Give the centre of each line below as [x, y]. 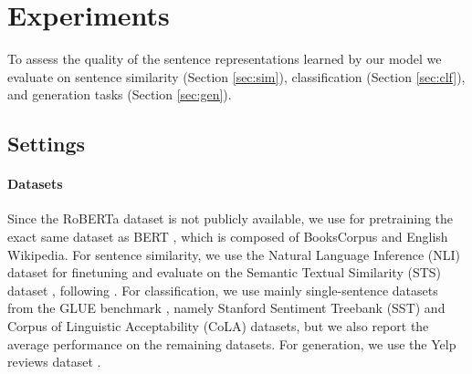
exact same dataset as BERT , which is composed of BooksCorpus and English [228, 237]
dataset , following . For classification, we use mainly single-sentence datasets [223, 290]
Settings [46, 144]
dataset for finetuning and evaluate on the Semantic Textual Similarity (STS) [225, 272]
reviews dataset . [54, 362]
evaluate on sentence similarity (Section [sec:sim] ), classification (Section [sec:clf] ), [236, 76]
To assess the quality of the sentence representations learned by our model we [225, 59]
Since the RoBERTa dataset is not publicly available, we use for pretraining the [231, 218]
